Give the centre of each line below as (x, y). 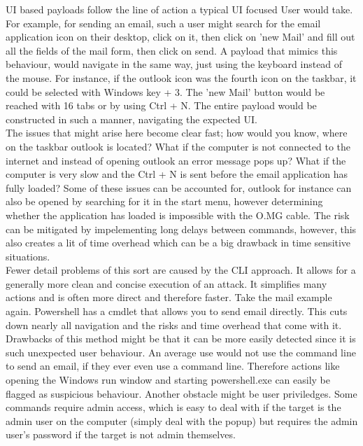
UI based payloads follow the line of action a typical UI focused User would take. (179, 9)
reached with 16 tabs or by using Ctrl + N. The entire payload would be (161, 105)
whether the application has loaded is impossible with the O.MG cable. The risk (178, 215)
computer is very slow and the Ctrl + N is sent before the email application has (177, 174)
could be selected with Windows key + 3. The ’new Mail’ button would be (165, 91)
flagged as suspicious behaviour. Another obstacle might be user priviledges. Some (181, 393)
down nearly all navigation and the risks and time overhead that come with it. (174, 325)
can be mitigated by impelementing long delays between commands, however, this (181, 229)
